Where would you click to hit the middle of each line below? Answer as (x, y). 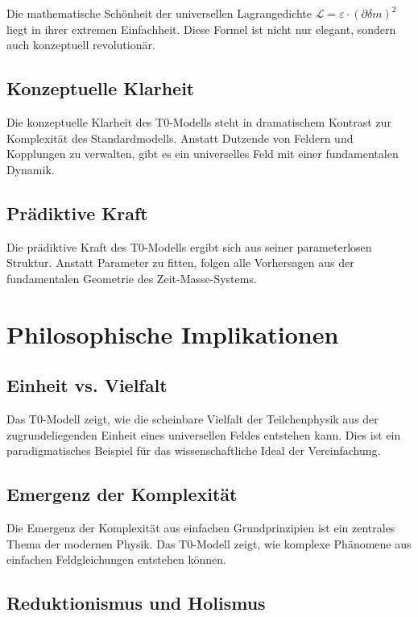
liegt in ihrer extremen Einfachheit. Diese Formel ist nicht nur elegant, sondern (201, 29)
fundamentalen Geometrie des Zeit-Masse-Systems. (132, 278)
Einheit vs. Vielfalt (87, 385)
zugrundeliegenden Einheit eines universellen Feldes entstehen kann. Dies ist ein (204, 434)
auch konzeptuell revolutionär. (81, 45)
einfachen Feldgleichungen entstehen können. (116, 559)
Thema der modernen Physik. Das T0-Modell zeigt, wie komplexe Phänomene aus (209, 543)
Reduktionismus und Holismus (136, 603)
